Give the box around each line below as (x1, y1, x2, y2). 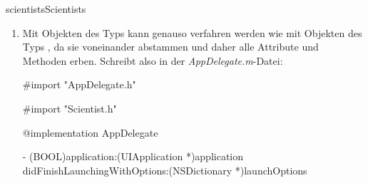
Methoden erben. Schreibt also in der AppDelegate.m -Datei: (22, 53, 283, 68)
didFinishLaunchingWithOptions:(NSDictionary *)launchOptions (22, 162, 307, 177)
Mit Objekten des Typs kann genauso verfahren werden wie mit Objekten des (22, 25, 362, 40)
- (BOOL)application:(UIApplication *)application (22, 149, 244, 164)
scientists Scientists (6, 1, 86, 16)
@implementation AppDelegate (22, 125, 158, 140)
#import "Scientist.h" (22, 100, 117, 115)
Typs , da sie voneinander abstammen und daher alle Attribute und (22, 39, 319, 54)
